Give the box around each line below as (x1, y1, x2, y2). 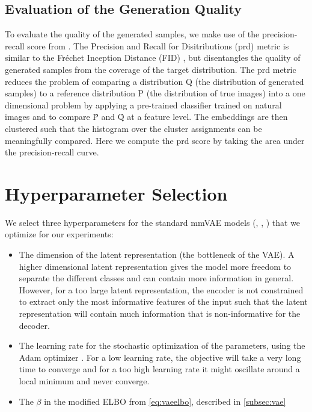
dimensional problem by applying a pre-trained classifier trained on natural (5, 98, 282, 111)
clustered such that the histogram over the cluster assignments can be (5, 122, 262, 134)
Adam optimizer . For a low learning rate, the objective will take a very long (19, 351, 301, 363)
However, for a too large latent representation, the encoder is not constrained (19, 283, 304, 296)
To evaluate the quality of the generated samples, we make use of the (5, 28, 260, 40)
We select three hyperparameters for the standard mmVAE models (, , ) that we (5, 216, 301, 228)
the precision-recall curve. (5, 146, 99, 158)
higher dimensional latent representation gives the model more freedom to (19, 260, 292, 272)
